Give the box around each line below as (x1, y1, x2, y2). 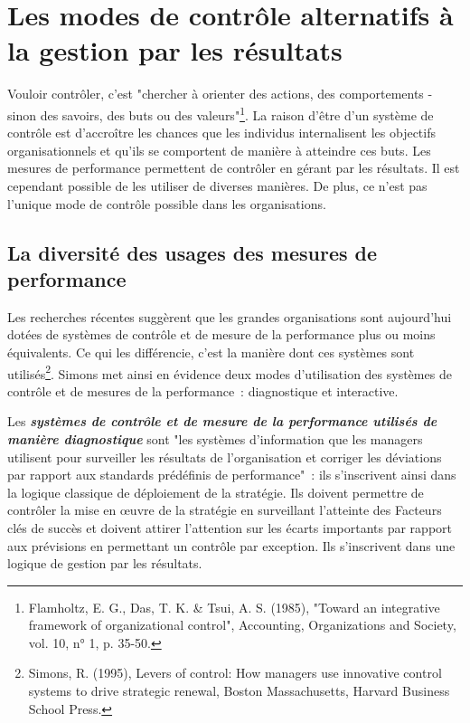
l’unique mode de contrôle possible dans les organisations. (7, 194, 326, 213)
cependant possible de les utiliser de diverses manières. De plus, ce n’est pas (7, 176, 428, 195)
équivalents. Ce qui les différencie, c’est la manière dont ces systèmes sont (7, 342, 415, 361)
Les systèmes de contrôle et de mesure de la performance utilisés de (7, 412, 437, 431)
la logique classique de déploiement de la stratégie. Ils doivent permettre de (7, 482, 424, 501)
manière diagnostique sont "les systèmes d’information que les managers (7, 429, 423, 448)
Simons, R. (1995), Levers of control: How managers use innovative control (28, 663, 442, 682)
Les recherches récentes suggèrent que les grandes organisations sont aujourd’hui (7, 307, 452, 326)
